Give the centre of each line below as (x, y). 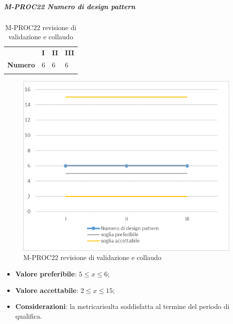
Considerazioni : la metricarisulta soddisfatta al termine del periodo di (122, 306)
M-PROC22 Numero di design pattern (70, 6)
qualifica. (29, 316)
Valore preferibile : (46, 274)
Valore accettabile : (47, 290)
